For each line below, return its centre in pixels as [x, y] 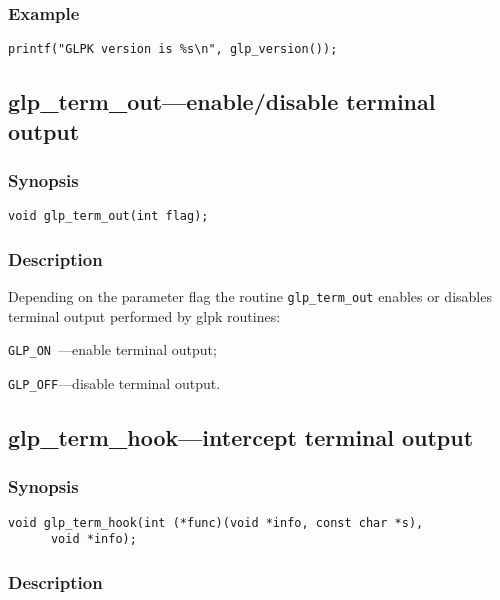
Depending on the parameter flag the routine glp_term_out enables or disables [250, 296]
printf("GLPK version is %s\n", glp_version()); [173, 49]
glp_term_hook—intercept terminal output [241, 437]
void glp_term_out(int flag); [108, 216]
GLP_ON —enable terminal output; [112, 349]
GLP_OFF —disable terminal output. [114, 383]
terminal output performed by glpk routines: [144, 315]
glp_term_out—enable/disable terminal [222, 101]
